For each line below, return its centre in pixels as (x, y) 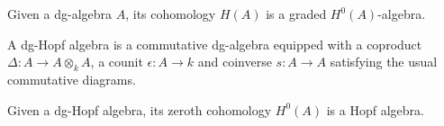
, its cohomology (171, 13)
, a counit (117, 62)
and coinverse (235, 62)
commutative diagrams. (72, 79)
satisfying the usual (384, 62)
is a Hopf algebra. (375, 109)
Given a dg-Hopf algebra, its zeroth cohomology (140, 109)
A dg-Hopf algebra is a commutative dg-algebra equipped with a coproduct (215, 44)
